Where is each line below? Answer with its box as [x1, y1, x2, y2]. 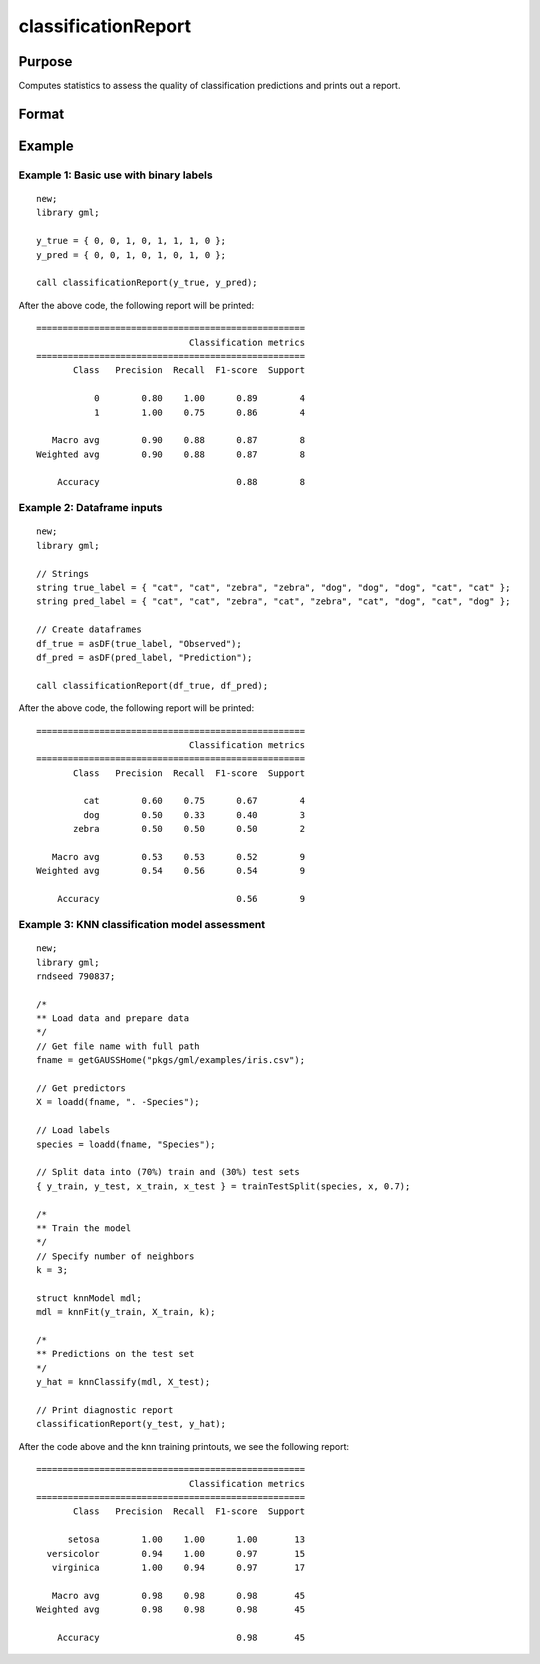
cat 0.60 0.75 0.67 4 [83, 795, 305, 807]
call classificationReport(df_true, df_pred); [36, 680, 269, 691]
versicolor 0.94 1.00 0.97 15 [46, 1548, 305, 1559]
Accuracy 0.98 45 [56, 1631, 305, 1643]
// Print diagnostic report [36, 1405, 174, 1416]
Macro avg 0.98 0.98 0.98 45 [51, 1590, 305, 1601]
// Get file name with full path [36, 1040, 200, 1052]
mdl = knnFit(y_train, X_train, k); [36, 1306, 216, 1318]
